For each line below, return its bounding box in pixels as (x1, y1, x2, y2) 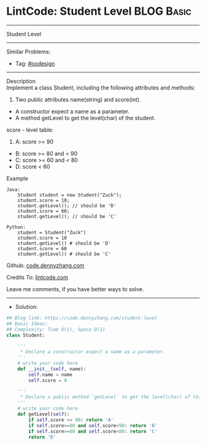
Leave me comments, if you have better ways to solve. (6, 285, 144, 292)
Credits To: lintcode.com (6, 273, 69, 281)
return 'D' (28, 434, 56, 440)
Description (6, 77, 36, 85)
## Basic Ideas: (6, 321, 48, 327)
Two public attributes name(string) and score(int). (15, 96, 141, 103)
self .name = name (28, 371, 72, 378)
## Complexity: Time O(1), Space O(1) (6, 326, 105, 332)
